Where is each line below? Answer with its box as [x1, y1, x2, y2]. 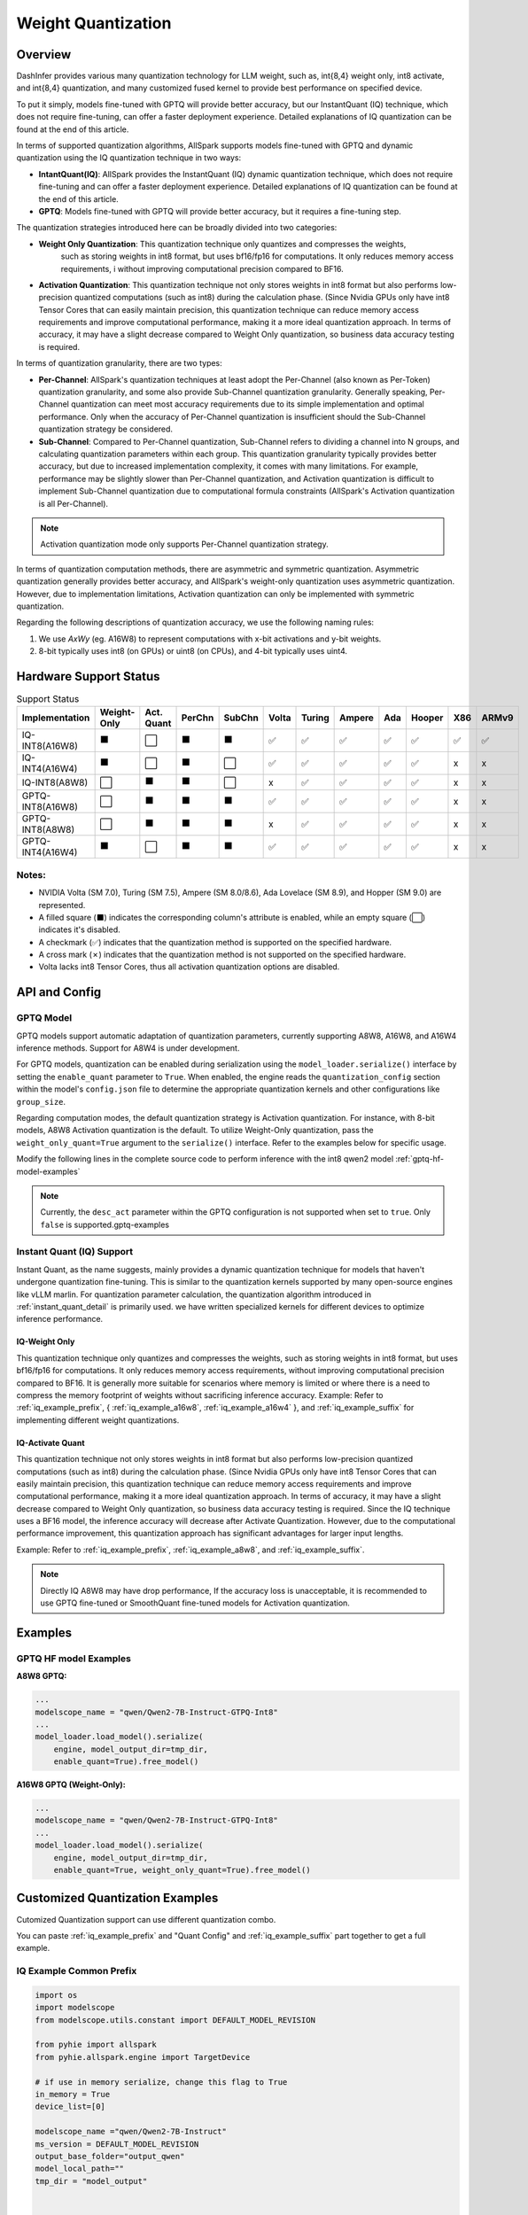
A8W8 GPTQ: [16, 1671, 67, 1682]
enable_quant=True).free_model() [53, 1757, 199, 1767]
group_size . [16, 1096, 66, 1107]
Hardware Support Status [16, 669, 160, 684]
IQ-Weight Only [16, 1336, 75, 1347]
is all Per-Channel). [38, 498, 109, 509]
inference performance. [16, 1314, 104, 1325]
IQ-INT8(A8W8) [21, 776, 89, 789]
